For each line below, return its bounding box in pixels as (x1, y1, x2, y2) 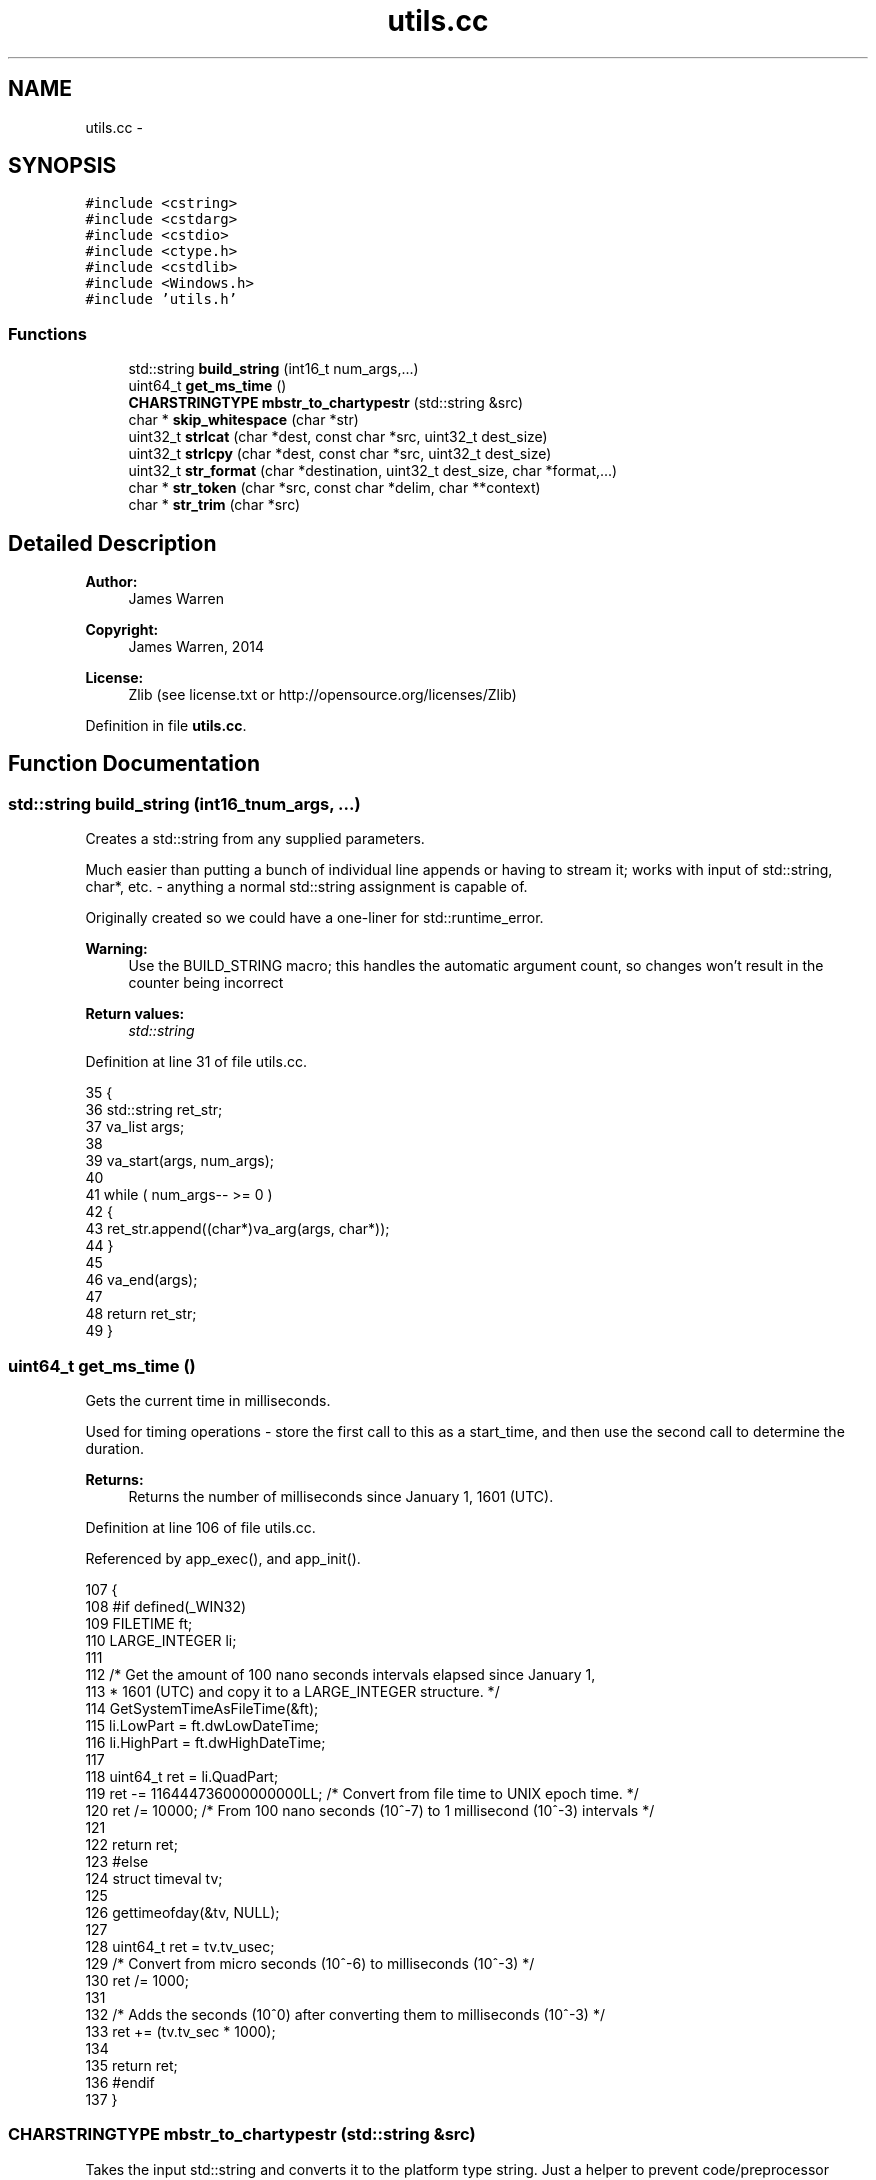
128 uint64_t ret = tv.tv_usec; (85, 1938, 275, 1955)
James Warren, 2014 (128, 638, 264, 656)
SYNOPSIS (8, 153, 117, 179)
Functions (8, 323, 87, 344)
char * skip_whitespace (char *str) (128, 411, 359, 429)
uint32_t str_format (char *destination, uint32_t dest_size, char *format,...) (128, 462, 618, 480)
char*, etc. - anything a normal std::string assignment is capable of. (85, 878, 528, 896)
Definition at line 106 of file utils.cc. (85, 1519, 316, 1536)
